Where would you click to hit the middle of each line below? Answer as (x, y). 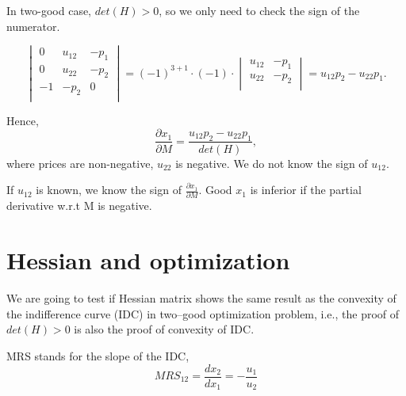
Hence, (23, 120)
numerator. (33, 26)
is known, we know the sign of (109, 190)
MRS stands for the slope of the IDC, (98, 355)
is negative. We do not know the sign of (272, 163)
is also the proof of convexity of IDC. (164, 329)
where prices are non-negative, (80, 163)
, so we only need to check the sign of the (259, 10)
